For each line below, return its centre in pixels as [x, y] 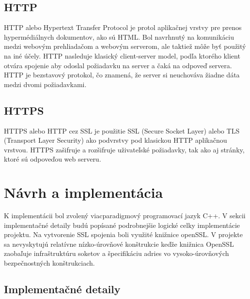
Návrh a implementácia [84, 192]
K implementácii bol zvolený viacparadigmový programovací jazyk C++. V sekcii [125, 216]
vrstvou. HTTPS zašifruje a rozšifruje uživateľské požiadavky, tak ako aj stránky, [124, 149]
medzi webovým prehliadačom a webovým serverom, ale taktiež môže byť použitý [125, 46]
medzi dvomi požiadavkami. [45, 84]
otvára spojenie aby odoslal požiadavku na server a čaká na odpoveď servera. [118, 65]
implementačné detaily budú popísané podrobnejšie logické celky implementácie [122, 225]
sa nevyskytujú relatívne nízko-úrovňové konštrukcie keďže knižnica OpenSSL [119, 244]
